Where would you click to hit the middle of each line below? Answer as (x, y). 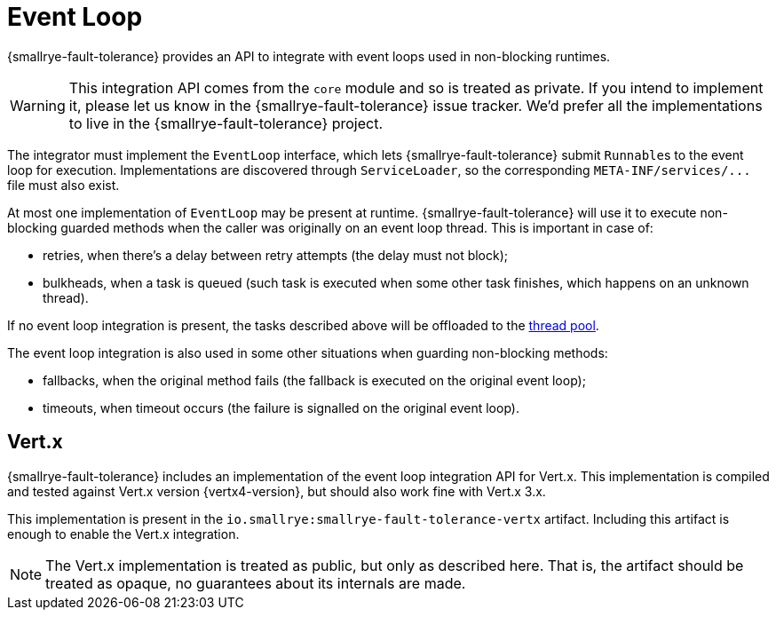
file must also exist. (63, 185)
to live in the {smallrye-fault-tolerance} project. (226, 123)
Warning (38, 105)
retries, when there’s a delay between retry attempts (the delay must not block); (276, 255)
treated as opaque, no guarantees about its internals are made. (256, 583)
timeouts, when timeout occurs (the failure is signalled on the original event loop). (281, 407)
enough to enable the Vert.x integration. (123, 534)
